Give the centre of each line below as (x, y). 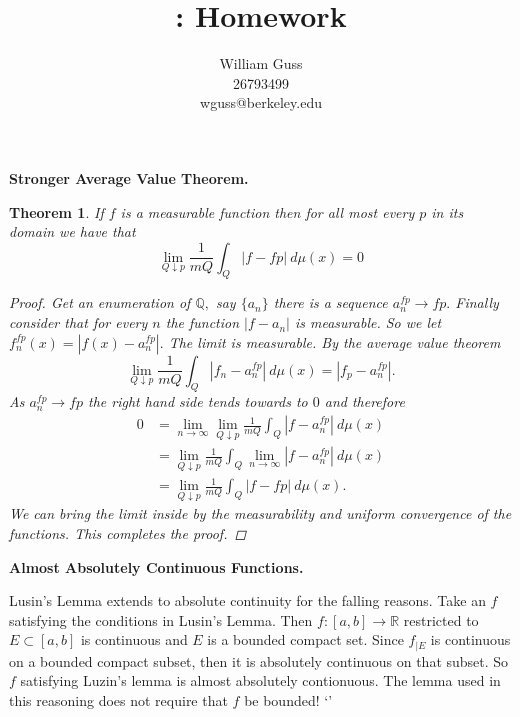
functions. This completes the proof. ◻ (128, 532)
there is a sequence (330, 302)
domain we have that (72, 231)
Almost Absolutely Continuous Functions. (156, 566)
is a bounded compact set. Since (305, 639)
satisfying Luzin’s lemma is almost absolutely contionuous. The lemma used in (260, 680)
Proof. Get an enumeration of (100, 302)
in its (447, 211)
